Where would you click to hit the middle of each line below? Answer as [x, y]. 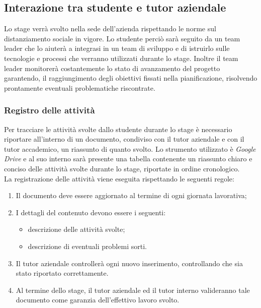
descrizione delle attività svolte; [76, 229]
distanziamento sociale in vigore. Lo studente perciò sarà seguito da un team [122, 38]
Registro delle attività [50, 110]
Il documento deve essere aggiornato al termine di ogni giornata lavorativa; [131, 195]
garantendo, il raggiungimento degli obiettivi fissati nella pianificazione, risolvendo [131, 78]
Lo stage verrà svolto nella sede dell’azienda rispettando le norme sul [110, 28]
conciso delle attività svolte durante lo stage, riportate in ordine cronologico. [122, 168]
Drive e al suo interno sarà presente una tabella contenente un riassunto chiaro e [128, 159]
